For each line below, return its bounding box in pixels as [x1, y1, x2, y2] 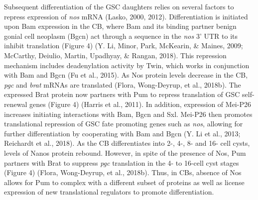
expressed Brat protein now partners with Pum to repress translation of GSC [4, 89, 240, 100]
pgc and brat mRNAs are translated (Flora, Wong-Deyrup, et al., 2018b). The [4, 79, 241, 90]
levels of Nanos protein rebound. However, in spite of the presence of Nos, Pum [4, 147, 246, 158]
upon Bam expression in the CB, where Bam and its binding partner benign [4, 21, 237, 31]
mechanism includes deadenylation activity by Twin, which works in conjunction [4, 60, 250, 70]
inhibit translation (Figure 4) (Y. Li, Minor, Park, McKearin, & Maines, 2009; [4, 40, 243, 51]
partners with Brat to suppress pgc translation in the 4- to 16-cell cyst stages [4, 157, 239, 168]
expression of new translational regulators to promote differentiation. [4, 187, 214, 197]
